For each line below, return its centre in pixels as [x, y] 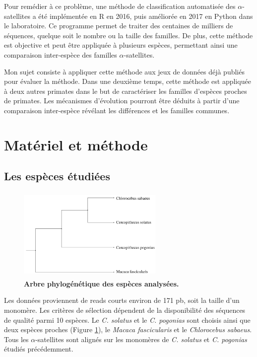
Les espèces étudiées [57, 176]
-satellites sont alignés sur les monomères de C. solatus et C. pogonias [141, 339]
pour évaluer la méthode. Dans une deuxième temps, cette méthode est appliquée [128, 81]
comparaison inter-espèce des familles [61, 54]
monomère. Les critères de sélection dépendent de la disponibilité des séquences [125, 310]
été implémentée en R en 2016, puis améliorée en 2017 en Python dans [146, 16]
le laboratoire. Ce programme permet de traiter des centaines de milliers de [119, 26]
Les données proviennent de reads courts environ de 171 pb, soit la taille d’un [122, 300]
